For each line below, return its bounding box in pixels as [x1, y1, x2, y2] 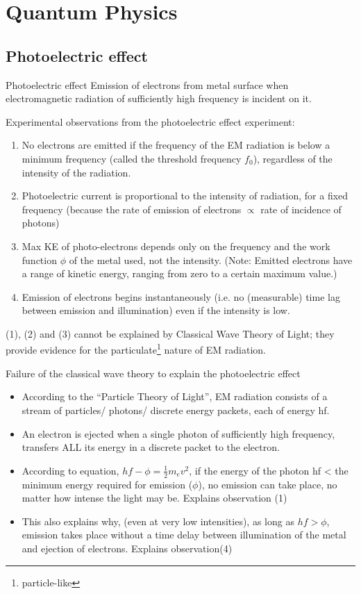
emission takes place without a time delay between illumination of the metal [22, 527, 346, 542]
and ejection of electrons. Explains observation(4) [22, 541, 233, 555]
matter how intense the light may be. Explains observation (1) [22, 490, 287, 505]
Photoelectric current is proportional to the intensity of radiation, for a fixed [22, 188, 349, 203]
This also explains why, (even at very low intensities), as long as [22, 513, 294, 528]
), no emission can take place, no [198, 477, 337, 491]
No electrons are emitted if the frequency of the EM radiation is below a [22, 138, 330, 152]
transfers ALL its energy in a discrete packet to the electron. [22, 440, 280, 454]
